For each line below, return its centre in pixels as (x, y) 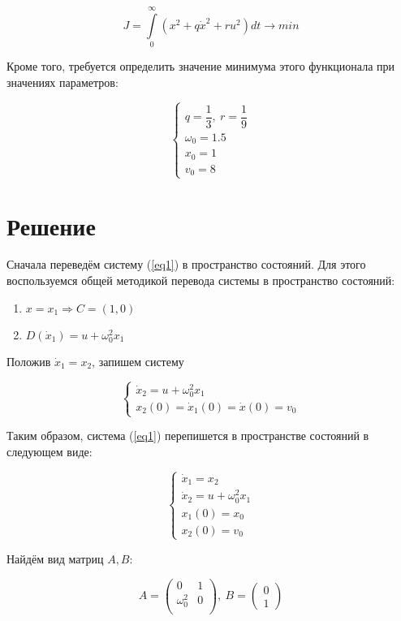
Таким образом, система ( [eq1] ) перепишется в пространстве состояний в (188, 436)
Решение (51, 225)
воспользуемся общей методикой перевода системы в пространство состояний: (201, 280)
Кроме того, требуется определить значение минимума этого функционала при (201, 66)
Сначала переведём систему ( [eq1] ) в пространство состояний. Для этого (186, 264)
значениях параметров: (63, 82)
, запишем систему (138, 361)
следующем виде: (50, 451)
